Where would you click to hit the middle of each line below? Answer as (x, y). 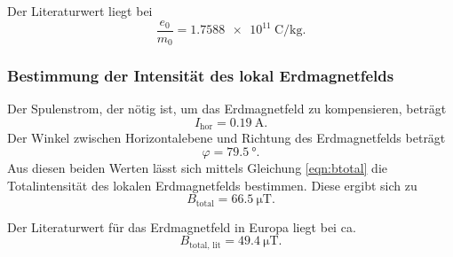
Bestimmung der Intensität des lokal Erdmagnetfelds (201, 76)
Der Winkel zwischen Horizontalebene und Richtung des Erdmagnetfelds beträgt (226, 138)
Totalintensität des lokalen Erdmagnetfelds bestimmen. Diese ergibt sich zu (212, 185)
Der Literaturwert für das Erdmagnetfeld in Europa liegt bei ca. (182, 226)
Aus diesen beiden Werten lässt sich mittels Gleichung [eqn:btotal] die (197, 167)
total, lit (205, 245)
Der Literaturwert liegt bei (80, 11)
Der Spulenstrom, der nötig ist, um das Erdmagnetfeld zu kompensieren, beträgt (227, 109)
